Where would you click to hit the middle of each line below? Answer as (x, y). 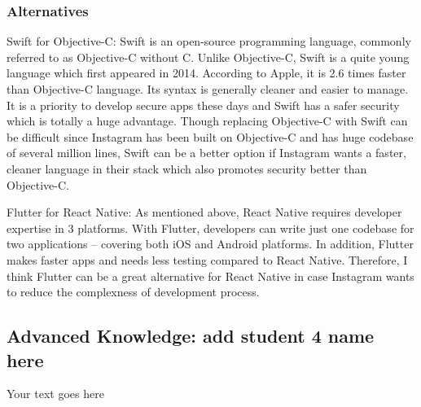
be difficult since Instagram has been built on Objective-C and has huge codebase (210, 136)
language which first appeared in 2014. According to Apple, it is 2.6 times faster (206, 73)
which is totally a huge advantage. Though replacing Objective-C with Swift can (207, 121)
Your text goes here (55, 394)
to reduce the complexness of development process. (133, 292)
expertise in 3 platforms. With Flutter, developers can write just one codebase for (210, 228)
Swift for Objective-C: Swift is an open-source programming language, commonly (209, 41)
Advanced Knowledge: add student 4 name (191, 336)
